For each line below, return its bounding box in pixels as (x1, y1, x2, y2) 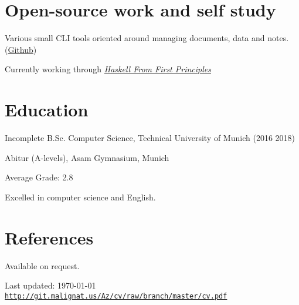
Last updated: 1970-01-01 (5, 279, 96, 291)
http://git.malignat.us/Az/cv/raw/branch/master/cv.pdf (5, 291, 227, 300)
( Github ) (5, 43, 37, 55)
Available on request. (5, 259, 80, 272)
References (5, 225, 94, 249)
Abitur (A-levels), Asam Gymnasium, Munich (5, 151, 169, 163)
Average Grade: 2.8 (5, 171, 73, 183)
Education (5, 98, 89, 122)
